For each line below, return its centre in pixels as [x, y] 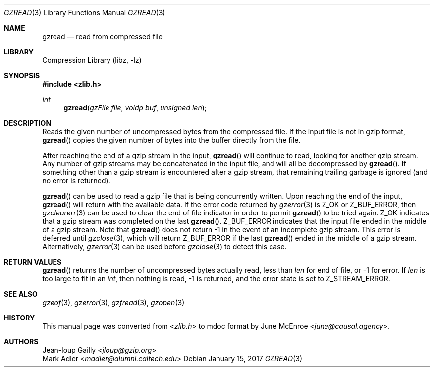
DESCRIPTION [28, 123]
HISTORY [20, 318]
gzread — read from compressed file [102, 36]
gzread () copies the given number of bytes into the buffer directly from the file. [171, 140]
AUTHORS [21, 342]
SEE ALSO [21, 294]
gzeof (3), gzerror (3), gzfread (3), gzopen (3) [113, 302]
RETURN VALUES [33, 262]
